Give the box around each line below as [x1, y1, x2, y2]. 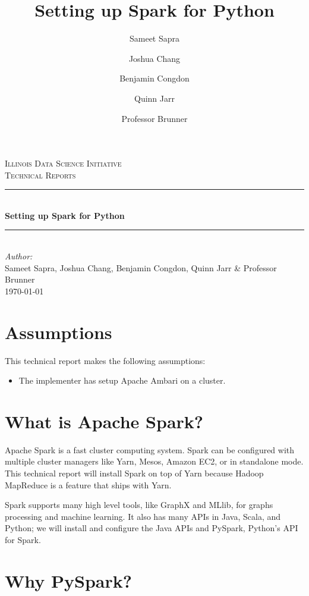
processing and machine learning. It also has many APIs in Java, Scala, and [5, 510, 281, 522]
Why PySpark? [5, 568, 132, 592]
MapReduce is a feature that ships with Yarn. [5, 478, 172, 491]
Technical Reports [5, 168, 76, 181]
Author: [5, 250, 33, 262]
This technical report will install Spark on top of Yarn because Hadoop [5, 467, 264, 479]
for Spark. [5, 534, 41, 546]
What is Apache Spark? [5, 409, 204, 433]
